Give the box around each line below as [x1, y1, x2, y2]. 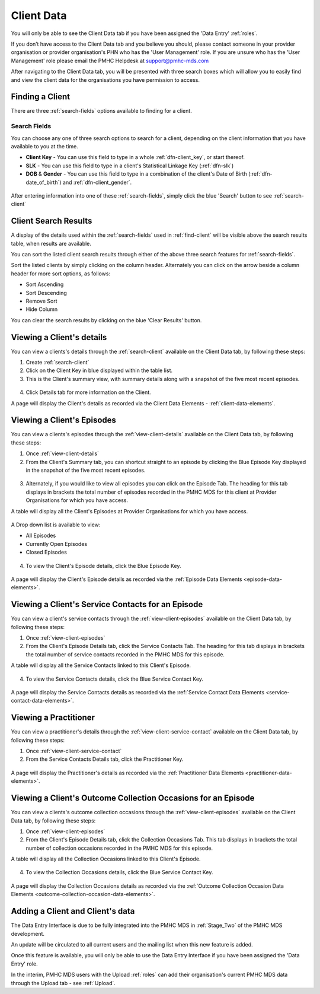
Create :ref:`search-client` [25, 359, 89, 366]
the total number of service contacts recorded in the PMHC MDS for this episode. [25, 650, 225, 658]
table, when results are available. [11, 240, 92, 247]
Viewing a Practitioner [11, 713, 95, 723]
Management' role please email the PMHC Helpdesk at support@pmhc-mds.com [11, 57, 209, 64]
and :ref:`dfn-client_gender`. [62, 179, 132, 186]
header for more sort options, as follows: [11, 270, 111, 277]
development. [11, 930, 44, 937]
